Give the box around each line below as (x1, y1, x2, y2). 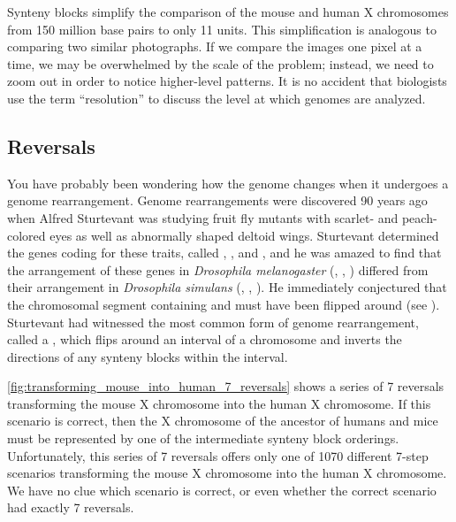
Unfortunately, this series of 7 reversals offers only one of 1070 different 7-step (7, 446, 429, 464)
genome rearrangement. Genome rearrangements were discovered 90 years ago (7, 191, 428, 210)
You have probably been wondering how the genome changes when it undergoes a (7, 173, 449, 192)
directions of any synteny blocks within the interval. (7, 347, 288, 365)
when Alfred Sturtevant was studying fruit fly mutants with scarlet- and (7, 208, 399, 226)
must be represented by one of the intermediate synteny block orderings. (7, 429, 399, 448)
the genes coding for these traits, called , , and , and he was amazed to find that (7, 243, 442, 262)
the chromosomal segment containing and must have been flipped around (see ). (7, 295, 440, 313)
